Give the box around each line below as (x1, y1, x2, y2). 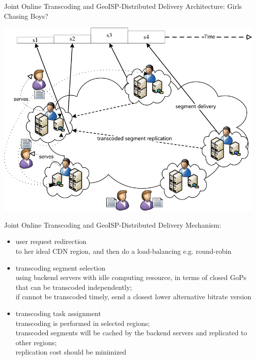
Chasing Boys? (4, 10, 48, 21)
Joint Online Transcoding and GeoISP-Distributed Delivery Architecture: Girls (4, 1, 242, 11)
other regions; (15, 337, 57, 347)
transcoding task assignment (15, 308, 101, 319)
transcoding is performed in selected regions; (15, 318, 150, 328)
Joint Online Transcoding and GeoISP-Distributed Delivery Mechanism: (4, 219, 222, 230)
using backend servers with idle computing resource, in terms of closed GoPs (15, 272, 247, 282)
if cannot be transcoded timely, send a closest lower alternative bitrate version (15, 291, 252, 302)
